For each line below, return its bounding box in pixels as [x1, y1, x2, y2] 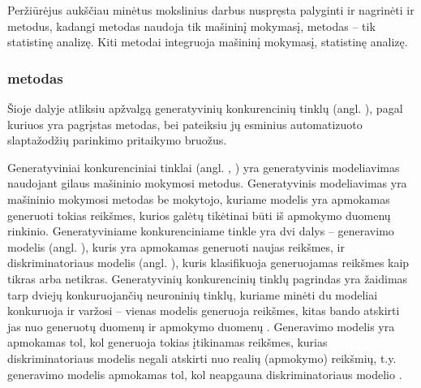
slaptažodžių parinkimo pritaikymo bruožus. [7, 131, 227, 149]
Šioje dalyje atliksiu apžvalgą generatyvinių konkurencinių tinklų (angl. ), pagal [7, 100, 403, 116]
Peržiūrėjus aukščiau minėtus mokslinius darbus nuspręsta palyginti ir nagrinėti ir [7, 2, 415, 18]
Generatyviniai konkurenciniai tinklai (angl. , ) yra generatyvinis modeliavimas [7, 158, 400, 175]
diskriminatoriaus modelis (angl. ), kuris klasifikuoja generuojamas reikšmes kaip [7, 254, 410, 271]
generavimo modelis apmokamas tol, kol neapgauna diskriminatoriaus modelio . [7, 365, 402, 382]
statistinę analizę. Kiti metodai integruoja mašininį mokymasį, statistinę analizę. [7, 33, 408, 50]
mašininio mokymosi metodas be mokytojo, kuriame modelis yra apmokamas [7, 190, 390, 207]
